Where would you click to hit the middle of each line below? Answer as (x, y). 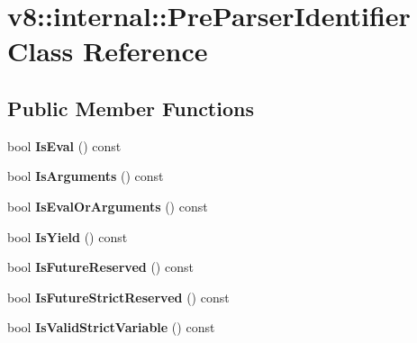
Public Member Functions (131, 108)
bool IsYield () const (68, 236)
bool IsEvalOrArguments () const (108, 206)
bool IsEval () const (64, 145)
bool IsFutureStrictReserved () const (118, 297)
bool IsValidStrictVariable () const (111, 327)
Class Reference (108, 51)
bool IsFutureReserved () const (100, 267)
